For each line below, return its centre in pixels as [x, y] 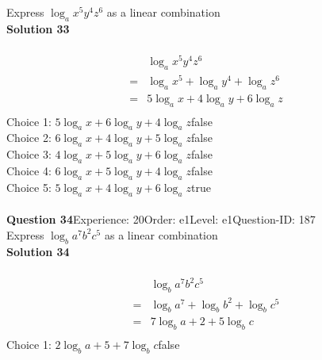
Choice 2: [29, 138]
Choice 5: [29, 187]
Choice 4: [29, 171]
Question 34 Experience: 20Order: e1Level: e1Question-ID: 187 [161, 219]
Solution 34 [38, 251]
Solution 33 [38, 28]
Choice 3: [29, 154]
